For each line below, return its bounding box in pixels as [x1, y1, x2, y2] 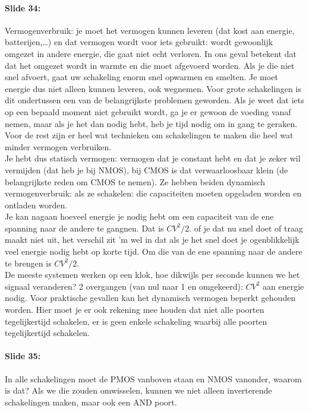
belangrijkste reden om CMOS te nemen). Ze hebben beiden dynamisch [5, 175, 266, 188]
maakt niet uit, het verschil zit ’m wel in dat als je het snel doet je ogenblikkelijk [5, 233, 299, 246]
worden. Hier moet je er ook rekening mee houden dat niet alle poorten [5, 303, 264, 316]
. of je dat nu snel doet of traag [189, 221, 303, 234]
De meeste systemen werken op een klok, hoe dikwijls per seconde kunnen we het [5, 268, 300, 281]
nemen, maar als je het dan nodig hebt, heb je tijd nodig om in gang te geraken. [5, 117, 298, 129]
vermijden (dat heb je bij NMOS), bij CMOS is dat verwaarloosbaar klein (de [5, 163, 288, 176]
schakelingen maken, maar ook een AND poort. [5, 395, 177, 408]
